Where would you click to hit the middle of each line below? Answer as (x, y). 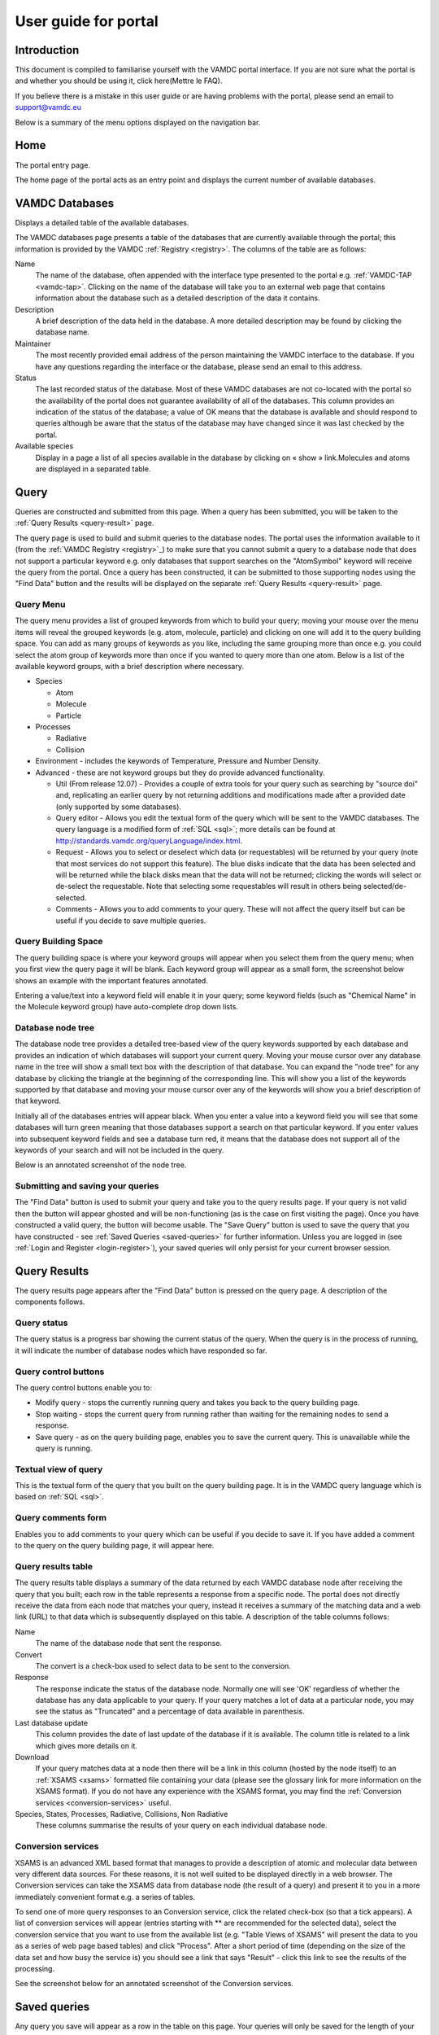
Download (32, 1757)
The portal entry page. (53, 165)
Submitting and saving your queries (87, 1186)
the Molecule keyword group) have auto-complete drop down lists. (127, 1007)
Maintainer (33, 344)
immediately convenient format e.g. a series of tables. (105, 1897)
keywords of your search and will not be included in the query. (120, 1150)
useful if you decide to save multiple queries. (131, 921)
